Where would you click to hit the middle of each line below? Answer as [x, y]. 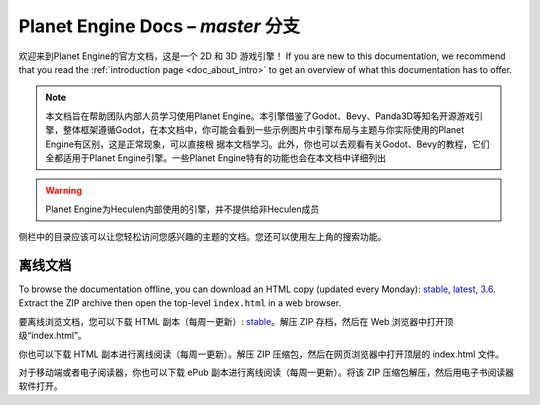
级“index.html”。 [52, 336]
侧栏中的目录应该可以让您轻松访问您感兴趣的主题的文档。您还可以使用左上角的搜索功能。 [202, 237]
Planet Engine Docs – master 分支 [159, 26]
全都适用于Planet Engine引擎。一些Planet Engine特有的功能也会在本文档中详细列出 [216, 157]
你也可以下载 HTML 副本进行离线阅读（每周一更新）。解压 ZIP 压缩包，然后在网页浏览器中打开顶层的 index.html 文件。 [261, 354]
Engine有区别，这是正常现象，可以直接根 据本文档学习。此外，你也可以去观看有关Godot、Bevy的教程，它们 [267, 144]
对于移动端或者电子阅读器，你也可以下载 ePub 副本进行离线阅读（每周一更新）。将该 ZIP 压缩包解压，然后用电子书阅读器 [266, 372]
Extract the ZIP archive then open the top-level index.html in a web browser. [180, 303]
